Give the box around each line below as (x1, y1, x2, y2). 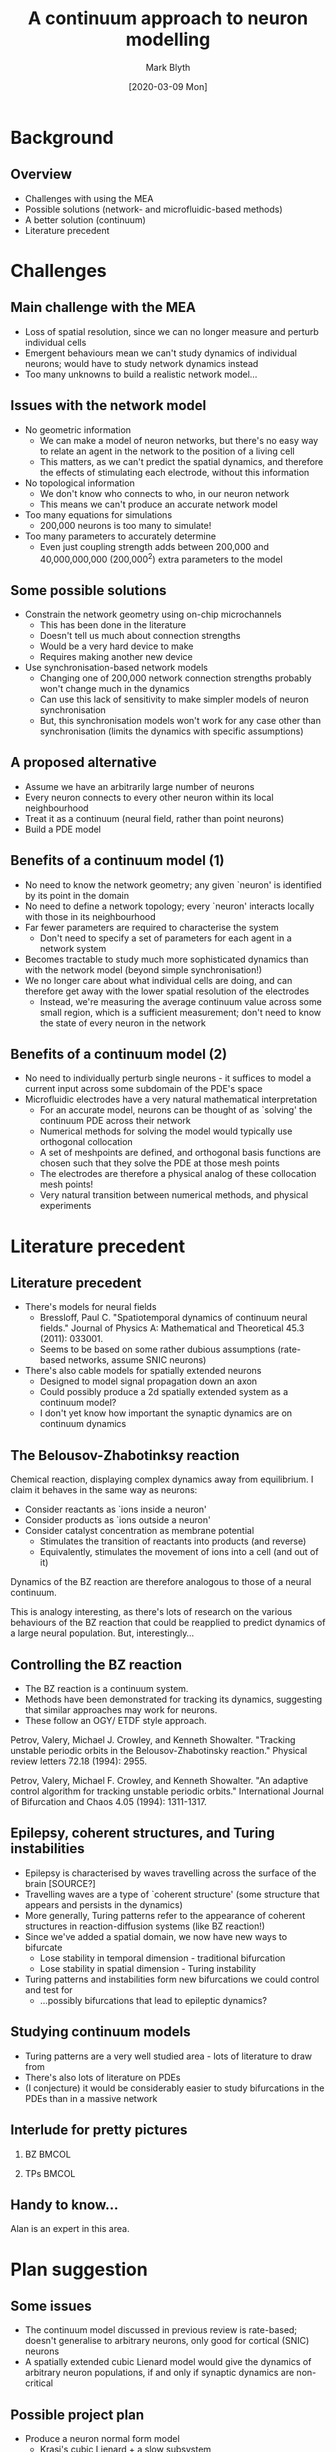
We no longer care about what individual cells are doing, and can (24, 974, 293, 986)
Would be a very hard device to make (39, 640, 194, 652)
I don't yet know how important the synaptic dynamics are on (39, 1407, 293, 1419)
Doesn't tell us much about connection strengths (39, 630, 241, 642)
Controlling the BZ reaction (10, 1656, 183, 1673)
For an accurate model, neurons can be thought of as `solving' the (39, 1104, 313, 1116)
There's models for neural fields (24, 1301, 157, 1313)
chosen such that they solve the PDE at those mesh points (39, 1157, 280, 1169)
